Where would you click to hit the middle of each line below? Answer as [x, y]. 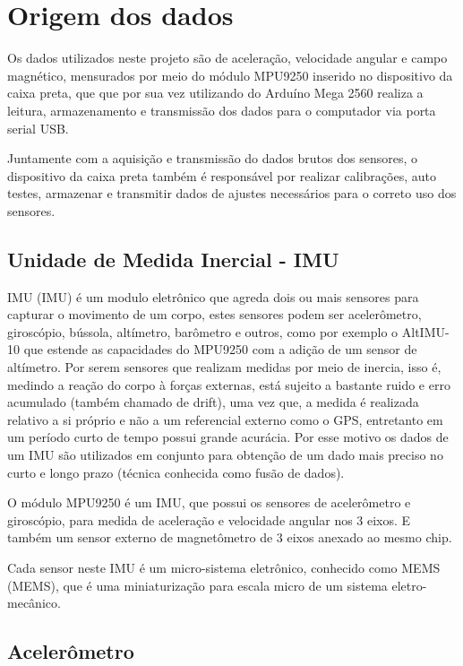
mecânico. [34, 603]
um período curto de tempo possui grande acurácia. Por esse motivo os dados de [228, 437]
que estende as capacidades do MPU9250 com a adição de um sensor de [220, 349]
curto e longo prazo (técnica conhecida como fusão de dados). [176, 472]
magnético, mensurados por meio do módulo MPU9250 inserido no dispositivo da [230, 75]
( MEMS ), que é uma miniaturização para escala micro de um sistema [197, 585]
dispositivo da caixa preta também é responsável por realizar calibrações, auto [222, 175]
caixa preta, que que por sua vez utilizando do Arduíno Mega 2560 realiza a [215, 93]
